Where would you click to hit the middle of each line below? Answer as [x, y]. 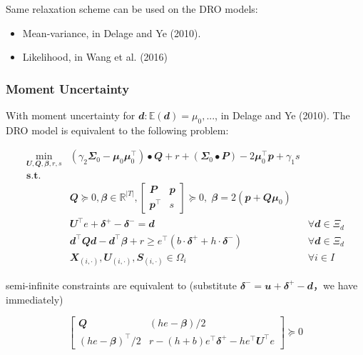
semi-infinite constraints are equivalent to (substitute [122, 285]
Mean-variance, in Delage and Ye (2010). [112, 32]
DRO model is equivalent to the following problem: [117, 130]
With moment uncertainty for [71, 115]
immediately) [35, 299]
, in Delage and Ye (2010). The [282, 115]
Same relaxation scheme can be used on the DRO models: [132, 9]
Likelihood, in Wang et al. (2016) [95, 57]
